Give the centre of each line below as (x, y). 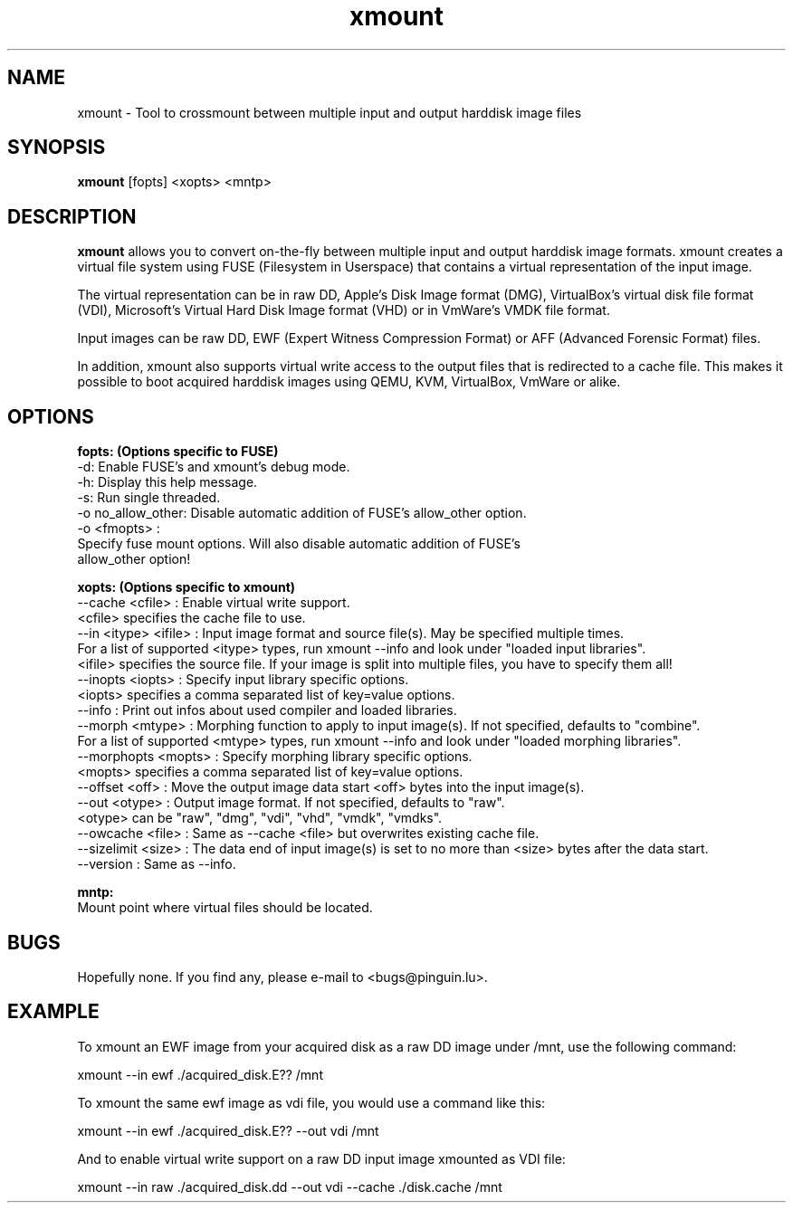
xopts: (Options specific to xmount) (186, 587)
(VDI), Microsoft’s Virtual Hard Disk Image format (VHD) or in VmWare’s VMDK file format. (344, 310)
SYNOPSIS (57, 148)
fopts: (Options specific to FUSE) (178, 452)
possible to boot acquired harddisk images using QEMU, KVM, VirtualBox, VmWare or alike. (349, 382)
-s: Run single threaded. (149, 498)
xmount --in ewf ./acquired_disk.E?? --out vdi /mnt (228, 1130)
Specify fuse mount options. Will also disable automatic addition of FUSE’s (299, 544)
